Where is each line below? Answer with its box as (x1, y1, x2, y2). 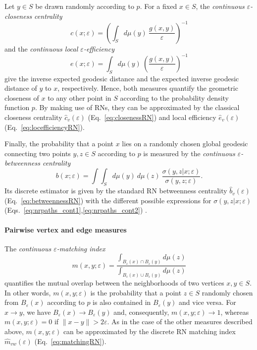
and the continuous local (4, 43, 78, 54)
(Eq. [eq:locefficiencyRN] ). (4, 121, 85, 132)
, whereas (220, 306, 249, 317)
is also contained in (93, 297, 151, 307)
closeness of (4, 92, 39, 103)
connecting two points (4, 148, 71, 158)
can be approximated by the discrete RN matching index (63, 326, 236, 336)
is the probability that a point (90, 287, 182, 297)
